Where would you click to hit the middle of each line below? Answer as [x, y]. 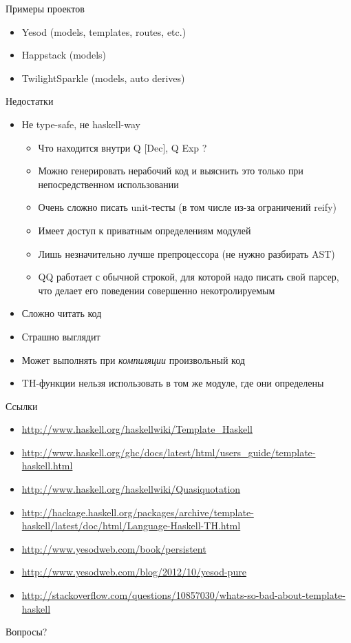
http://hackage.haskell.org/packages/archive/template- [138, 512]
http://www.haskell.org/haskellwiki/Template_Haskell [137, 429]
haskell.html [47, 466]
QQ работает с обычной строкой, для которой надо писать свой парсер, [189, 277]
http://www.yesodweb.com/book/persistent [114, 548]
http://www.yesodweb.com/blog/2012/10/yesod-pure [134, 572]
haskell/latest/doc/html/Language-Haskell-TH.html [131, 525]
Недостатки [30, 101]
